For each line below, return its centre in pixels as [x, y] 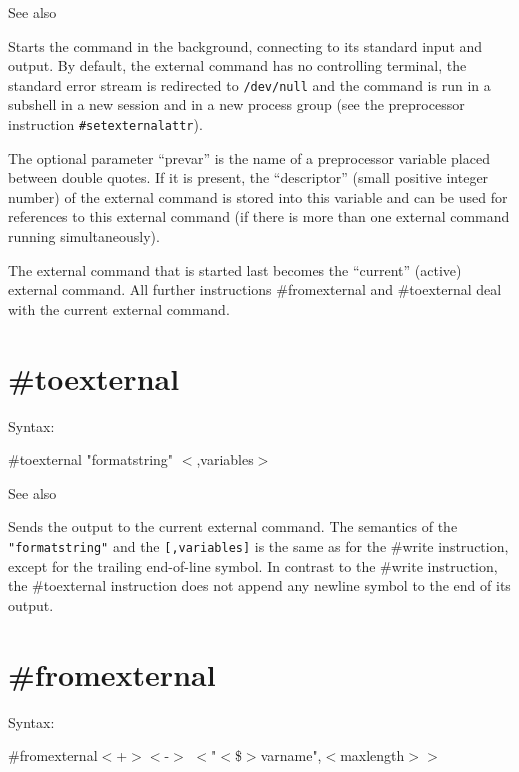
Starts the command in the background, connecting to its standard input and [245, 45]
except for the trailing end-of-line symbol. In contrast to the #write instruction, [253, 565]
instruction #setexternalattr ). [105, 124]
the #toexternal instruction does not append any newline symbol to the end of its [259, 585]
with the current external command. [119, 308]
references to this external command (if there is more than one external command [259, 216]
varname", [291, 755]
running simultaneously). [84, 236]
